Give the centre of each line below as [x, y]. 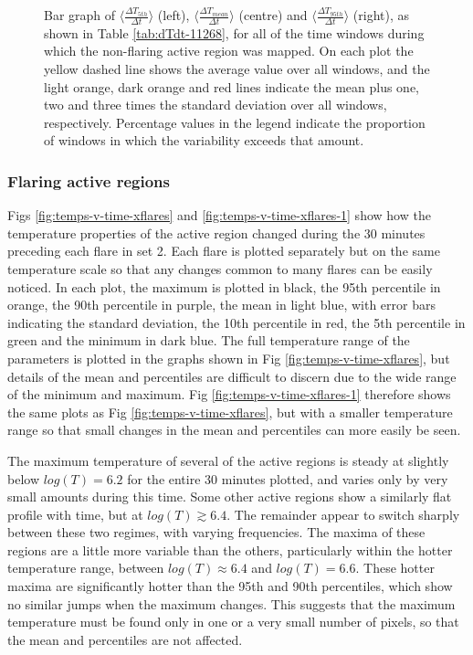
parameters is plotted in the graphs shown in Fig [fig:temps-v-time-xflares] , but [229, 358]
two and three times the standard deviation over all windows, [215, 105]
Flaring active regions [89, 180]
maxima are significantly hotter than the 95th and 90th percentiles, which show [230, 586]
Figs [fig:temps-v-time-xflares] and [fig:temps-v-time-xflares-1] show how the [219, 215]
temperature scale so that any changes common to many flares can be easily [220, 268]
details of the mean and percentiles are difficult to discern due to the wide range [232, 376]
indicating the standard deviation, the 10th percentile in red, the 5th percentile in [236, 322]
